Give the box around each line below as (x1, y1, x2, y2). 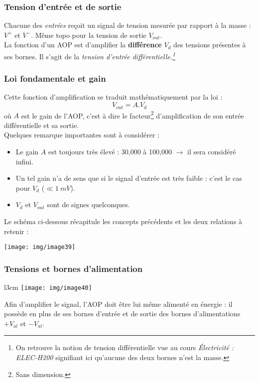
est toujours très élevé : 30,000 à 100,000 (48, 146, 172, 156)
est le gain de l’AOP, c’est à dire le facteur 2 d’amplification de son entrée (21, 109, 244, 121)
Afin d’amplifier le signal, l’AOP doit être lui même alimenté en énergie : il (4, 298, 233, 309)
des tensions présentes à (173, 39, 246, 50)
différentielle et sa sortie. (4, 120, 79, 130)
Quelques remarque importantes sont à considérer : (4, 129, 159, 140)
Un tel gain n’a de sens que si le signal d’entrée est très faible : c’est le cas (15, 173, 242, 183)
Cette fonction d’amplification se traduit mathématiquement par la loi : (4, 92, 223, 102)
